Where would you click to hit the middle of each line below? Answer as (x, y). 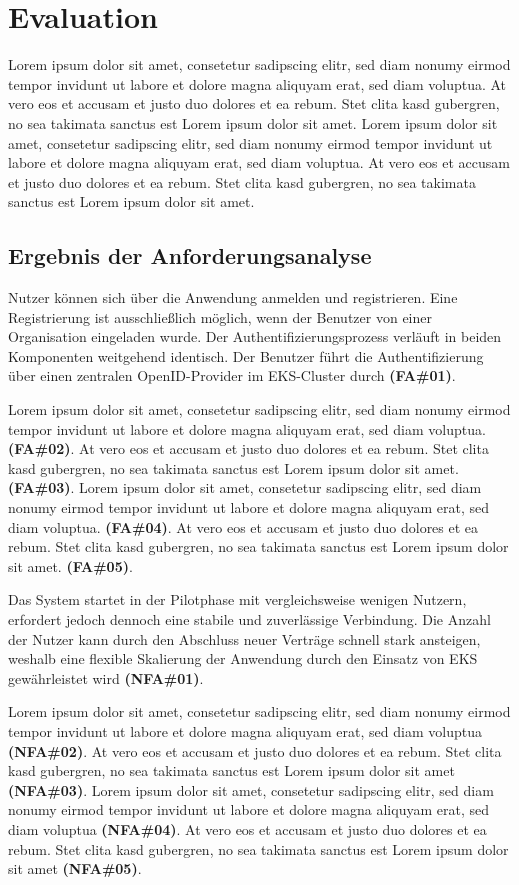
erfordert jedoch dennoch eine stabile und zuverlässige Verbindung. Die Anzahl (249, 618)
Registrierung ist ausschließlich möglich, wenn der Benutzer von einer (220, 316)
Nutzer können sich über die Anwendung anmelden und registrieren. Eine (233, 297)
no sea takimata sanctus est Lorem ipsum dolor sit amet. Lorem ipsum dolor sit (253, 122)
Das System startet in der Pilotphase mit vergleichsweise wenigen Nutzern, (237, 599)
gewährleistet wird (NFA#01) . (106, 677)
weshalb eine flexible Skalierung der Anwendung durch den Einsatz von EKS (243, 658)
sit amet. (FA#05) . (70, 565)
